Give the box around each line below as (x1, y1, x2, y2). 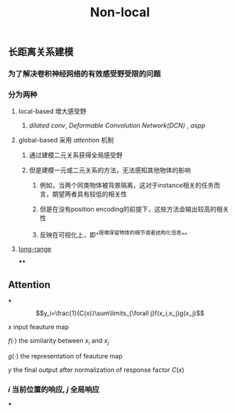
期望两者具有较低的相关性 (52, 190, 127, 198)
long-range (18, 245, 52, 254)
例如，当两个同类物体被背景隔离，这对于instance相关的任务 (39, 181, 214, 190)
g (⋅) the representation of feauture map (8, 351, 123, 360)
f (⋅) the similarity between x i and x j (8, 336, 109, 346)
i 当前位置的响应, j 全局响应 (8, 384, 100, 394)
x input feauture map (8, 322, 70, 331)
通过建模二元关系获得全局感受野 (28, 151, 123, 159)
